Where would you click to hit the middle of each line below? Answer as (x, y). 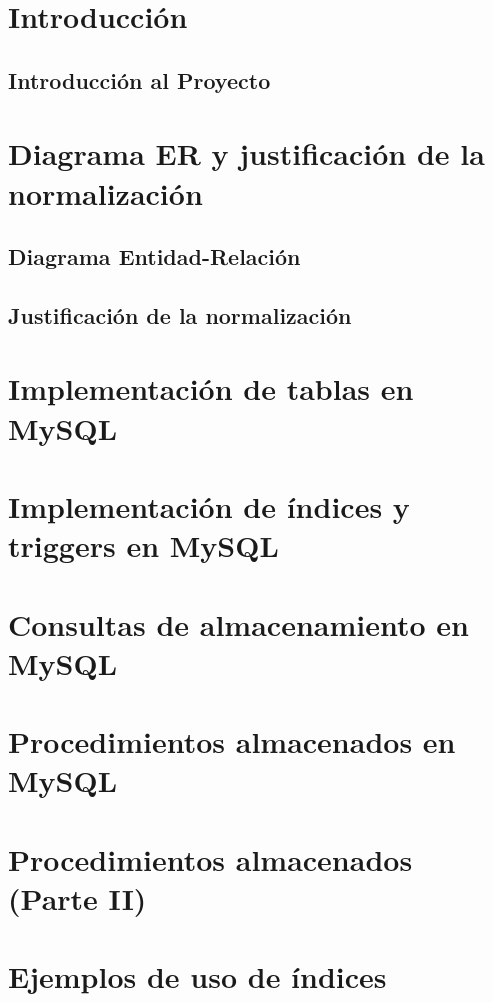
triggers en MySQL (143, 545)
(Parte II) (77, 897)
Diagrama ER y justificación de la (246, 153)
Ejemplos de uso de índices (197, 976)
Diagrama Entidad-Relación (154, 256)
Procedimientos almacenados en (232, 741)
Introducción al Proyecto (139, 79)
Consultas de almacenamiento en (238, 623)
